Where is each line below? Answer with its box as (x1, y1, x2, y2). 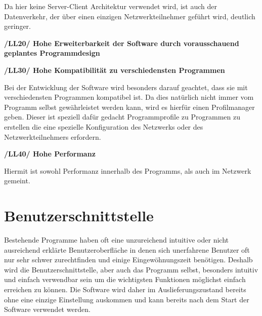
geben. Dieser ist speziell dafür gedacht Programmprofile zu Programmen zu (4, 111, 240, 122)
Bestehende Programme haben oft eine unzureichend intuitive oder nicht (4, 234, 229, 245)
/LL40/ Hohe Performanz (4, 148, 96, 159)
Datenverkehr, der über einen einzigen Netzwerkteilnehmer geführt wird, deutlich (4, 11, 255, 21)
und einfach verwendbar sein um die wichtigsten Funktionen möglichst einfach (4, 274, 246, 285)
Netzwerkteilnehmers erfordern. (4, 131, 101, 142)
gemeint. (4, 175, 30, 186)
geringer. (4, 21, 31, 31)
